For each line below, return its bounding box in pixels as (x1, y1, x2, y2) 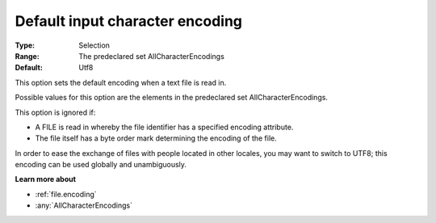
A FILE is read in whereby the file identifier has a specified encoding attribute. (35, 122, 294, 132)
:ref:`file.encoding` (35, 189, 97, 199)
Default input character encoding (15, 12, 242, 30)
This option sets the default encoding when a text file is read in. (15, 78, 227, 87)
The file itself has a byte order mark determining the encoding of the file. (35, 133, 278, 143)
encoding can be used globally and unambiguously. (15, 160, 187, 170)
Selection (78, 40, 111, 50)
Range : (15, 51, 40, 61)
